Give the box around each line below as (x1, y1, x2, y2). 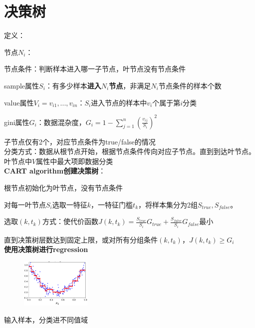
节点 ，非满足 (109, 80, 151, 90)
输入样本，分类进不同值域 (4, 314, 88, 324)
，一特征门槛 (91, 199, 133, 209)
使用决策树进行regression (4, 244, 88, 254)
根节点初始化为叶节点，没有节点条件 (4, 182, 123, 192)
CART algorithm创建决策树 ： (4, 165, 106, 176)
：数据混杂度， (36, 116, 86, 127)
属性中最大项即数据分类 (36, 155, 113, 166)
